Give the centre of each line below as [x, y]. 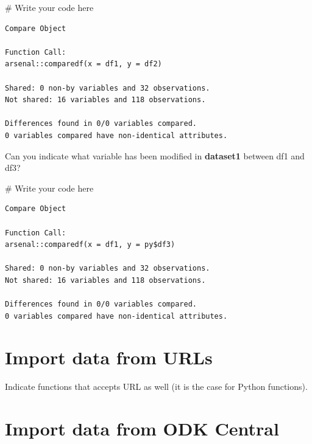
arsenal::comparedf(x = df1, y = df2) [83, 64]
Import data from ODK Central [142, 428]
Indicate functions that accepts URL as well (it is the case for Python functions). [156, 387]
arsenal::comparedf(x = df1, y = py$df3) [90, 245]
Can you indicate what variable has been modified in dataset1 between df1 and [155, 155]
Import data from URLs [109, 357]
